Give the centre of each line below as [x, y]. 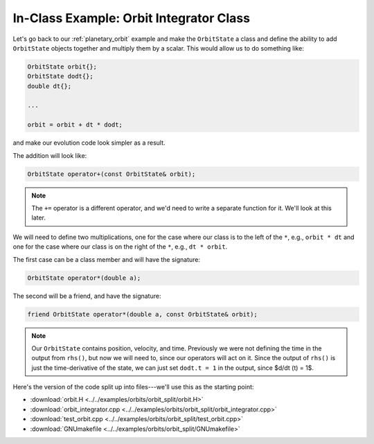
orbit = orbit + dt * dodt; [75, 125]
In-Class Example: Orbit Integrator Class [132, 18]
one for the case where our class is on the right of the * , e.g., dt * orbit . [120, 247]
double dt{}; [50, 86]
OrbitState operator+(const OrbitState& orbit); [112, 174]
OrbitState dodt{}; [60, 77]
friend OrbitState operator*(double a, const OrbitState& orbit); [142, 314]
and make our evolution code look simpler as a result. [89, 143]
